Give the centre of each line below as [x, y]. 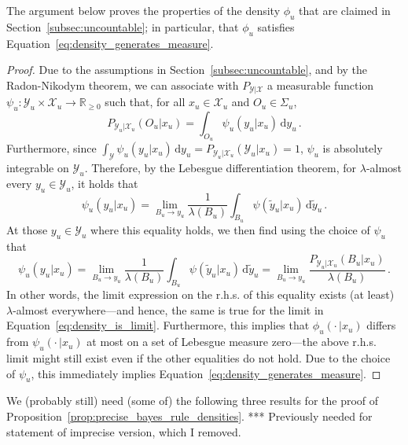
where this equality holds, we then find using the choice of [230, 229]
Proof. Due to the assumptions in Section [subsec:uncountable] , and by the [187, 70]
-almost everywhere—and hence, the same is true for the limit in [168, 309]
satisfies [276, 26]
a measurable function [321, 85]
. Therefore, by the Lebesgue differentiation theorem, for [221, 168]
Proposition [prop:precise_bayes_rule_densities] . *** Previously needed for [189, 416]
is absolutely [353, 148]
